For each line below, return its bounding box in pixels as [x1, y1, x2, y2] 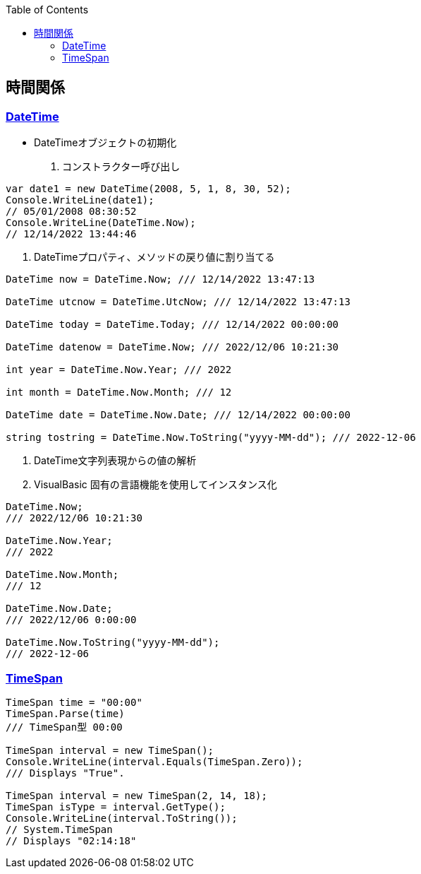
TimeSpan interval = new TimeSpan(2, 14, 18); [6, 789, 267, 801]
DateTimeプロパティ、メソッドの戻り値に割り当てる [34, 251, 275, 264]
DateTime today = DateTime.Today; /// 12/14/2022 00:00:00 [6, 319, 339, 331]
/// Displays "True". [6, 767, 125, 779]
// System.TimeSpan [6, 823, 113, 835]
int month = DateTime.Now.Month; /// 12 [6, 386, 232, 398]
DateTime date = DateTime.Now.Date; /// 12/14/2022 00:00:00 [6, 409, 350, 421]
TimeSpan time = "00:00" [6, 696, 142, 708]
